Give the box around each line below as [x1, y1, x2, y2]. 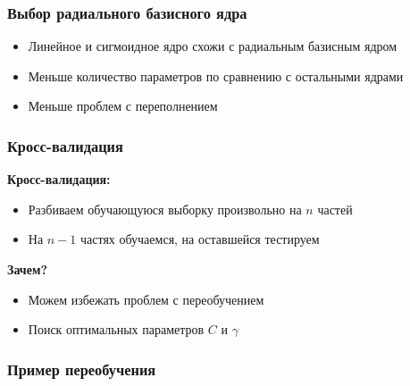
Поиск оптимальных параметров [28, 320, 205, 339]
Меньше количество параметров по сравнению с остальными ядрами [28, 66, 404, 85]
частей [317, 199, 353, 218]
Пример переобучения [7, 357, 156, 380]
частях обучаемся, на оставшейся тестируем [79, 230, 320, 248]
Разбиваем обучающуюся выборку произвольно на [28, 199, 302, 218]
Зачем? [7, 260, 48, 278]
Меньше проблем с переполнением [28, 96, 218, 115]
